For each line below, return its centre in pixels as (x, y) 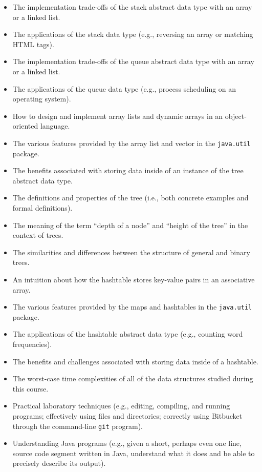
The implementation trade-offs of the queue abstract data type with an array (133, 61)
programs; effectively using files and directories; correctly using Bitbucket (127, 415)
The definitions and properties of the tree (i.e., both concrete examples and (130, 198)
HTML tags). (33, 44)
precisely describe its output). (59, 463)
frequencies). (32, 344)
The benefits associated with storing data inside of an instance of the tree (128, 170)
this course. (30, 388)
